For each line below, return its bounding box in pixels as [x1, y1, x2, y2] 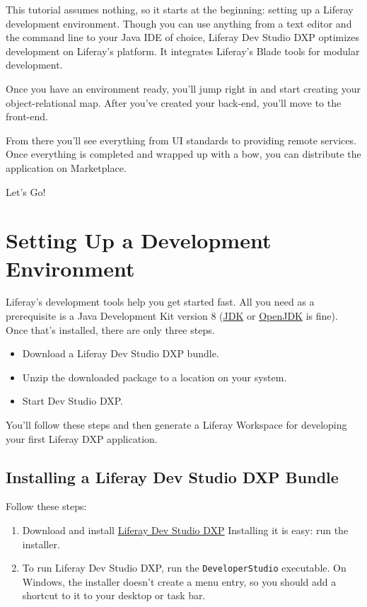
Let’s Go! [6, 184, 46, 199]
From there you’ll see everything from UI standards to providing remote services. [6, 132, 356, 147]
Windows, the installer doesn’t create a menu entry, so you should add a [22, 574, 337, 589]
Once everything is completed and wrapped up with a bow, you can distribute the [6, 146, 361, 161]
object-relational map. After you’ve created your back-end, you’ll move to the [6, 95, 342, 110]
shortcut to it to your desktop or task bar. [22, 588, 206, 603]
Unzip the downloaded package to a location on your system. [22, 369, 287, 384]
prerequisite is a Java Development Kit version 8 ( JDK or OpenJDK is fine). [6, 308, 338, 323]
